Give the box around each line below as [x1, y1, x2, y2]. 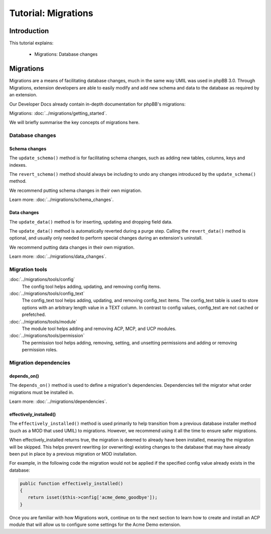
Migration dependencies [9, 359, 70, 366]
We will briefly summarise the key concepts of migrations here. [9, 120, 140, 126]
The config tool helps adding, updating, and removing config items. [22, 283, 161, 289]
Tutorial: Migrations [9, 8, 93, 19]
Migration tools [9, 266, 47, 273]
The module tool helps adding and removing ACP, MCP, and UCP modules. [22, 326, 177, 332]
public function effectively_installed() [20, 480, 123, 486]
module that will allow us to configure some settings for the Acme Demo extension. [9, 521, 181, 527]
